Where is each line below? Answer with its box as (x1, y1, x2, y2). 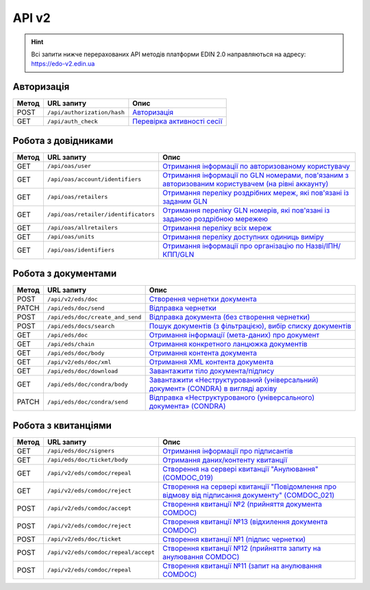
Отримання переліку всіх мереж (162, 223, 272, 232)
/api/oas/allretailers (47, 224, 119, 232)
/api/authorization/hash (47, 108, 125, 116)
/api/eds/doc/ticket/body (47, 456, 128, 464)
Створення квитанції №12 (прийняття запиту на (162, 543, 321, 553)
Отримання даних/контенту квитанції (162, 455, 288, 465)
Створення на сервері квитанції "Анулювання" (162, 464, 319, 474)
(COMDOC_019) (162, 473, 214, 482)
